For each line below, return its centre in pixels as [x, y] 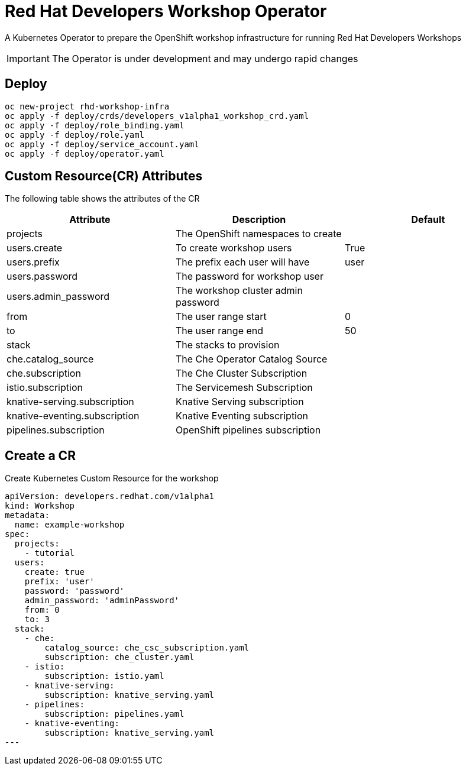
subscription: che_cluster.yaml [119, 657]
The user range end [219, 331]
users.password [42, 276]
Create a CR [40, 455]
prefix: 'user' [59, 582]
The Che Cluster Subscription [241, 373]
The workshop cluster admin [239, 291]
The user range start [221, 317]
